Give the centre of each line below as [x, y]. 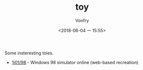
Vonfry [82, 20]
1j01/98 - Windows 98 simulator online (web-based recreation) [75, 62]
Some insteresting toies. [29, 53]
